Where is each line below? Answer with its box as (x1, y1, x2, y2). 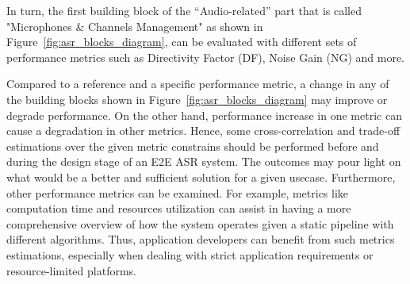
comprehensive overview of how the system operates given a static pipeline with (6, 215, 394, 232)
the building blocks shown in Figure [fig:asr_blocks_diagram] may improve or (6, 90, 388, 107)
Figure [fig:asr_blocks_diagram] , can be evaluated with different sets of (6, 33, 357, 50)
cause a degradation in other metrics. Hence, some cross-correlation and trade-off (6, 122, 400, 139)
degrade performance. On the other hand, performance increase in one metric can (6, 106, 402, 123)
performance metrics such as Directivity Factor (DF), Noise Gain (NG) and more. (6, 48, 404, 65)
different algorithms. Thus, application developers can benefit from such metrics (6, 231, 395, 248)
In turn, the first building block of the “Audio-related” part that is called (6, 2, 362, 18)
